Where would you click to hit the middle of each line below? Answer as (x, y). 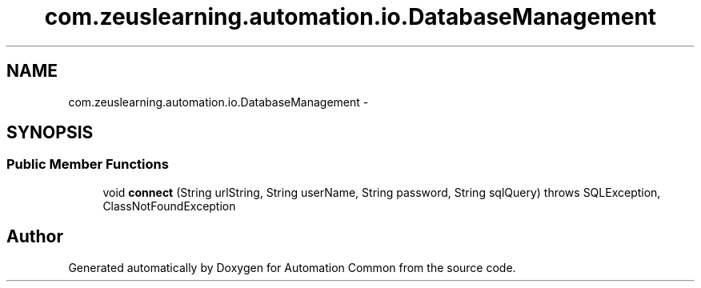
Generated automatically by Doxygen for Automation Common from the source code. (292, 267)
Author (35, 237)
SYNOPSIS (50, 133)
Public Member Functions (88, 164)
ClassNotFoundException (169, 206)
